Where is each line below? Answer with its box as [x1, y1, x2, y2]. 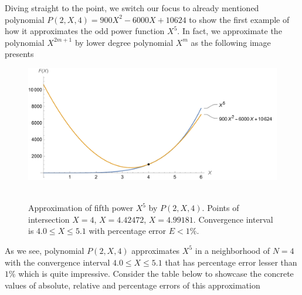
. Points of [202, 202, 239, 214]
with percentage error [89, 224, 167, 237]
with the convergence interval [5, 256, 110, 268]
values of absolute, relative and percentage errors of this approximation [5, 279, 260, 291]
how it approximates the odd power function [5, 25, 165, 37]
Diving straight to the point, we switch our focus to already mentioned [5, 2, 259, 14]
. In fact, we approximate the [177, 25, 282, 37]
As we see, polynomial [5, 244, 84, 256]
